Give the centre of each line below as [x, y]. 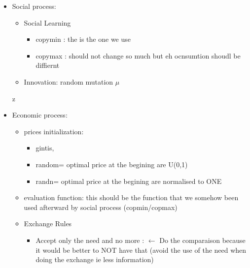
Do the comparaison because [202, 240]
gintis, [45, 148]
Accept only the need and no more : [90, 240]
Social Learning [47, 22]
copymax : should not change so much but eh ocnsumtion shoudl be [138, 55]
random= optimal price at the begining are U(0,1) [112, 164]
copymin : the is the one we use [83, 39]
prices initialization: [54, 131]
